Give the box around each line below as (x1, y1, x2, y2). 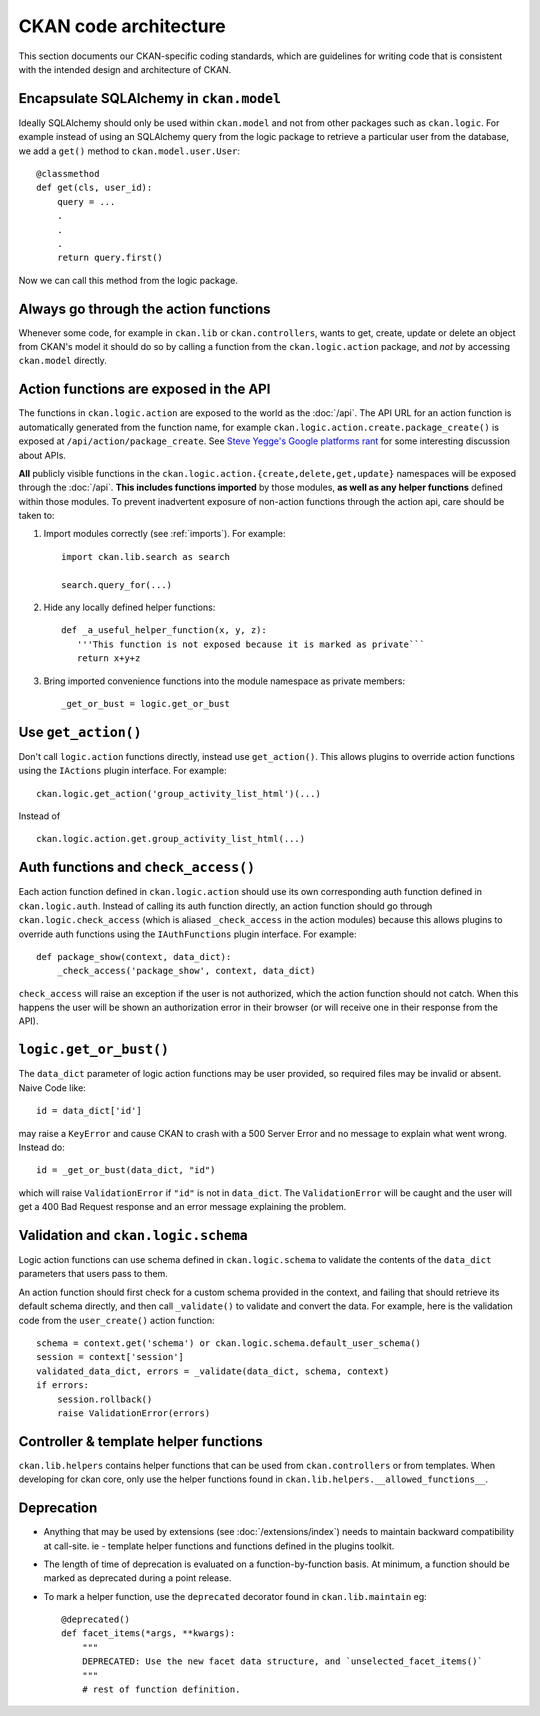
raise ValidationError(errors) (56, 1407, 211, 1419)
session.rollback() (56, 1393, 153, 1405)
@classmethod (36, 168, 100, 180)
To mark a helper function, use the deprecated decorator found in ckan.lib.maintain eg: (43, 1590, 427, 1602)
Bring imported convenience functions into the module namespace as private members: (43, 675, 405, 687)
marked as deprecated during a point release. (43, 1572, 232, 1584)
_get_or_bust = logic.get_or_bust (61, 698, 230, 709)
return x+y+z (76, 653, 141, 664)
